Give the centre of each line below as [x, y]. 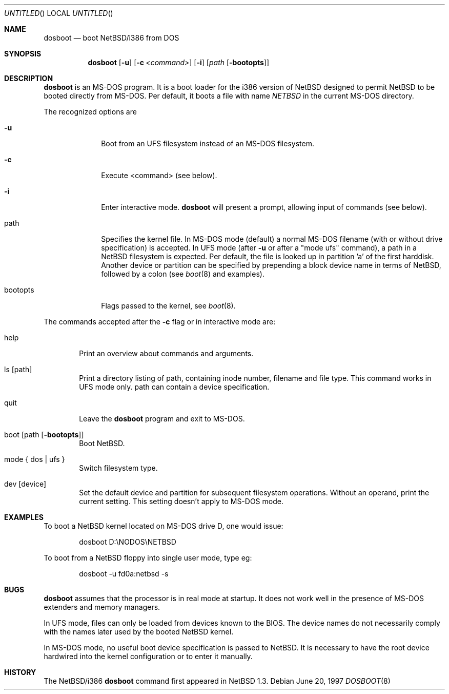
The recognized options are [90, 112]
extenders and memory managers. [102, 607]
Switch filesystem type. [118, 468]
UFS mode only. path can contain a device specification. [174, 387]
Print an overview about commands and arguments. [166, 353]
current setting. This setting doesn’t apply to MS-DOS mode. [181, 501]
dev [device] [25, 484]
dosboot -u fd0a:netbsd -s [124, 574]
